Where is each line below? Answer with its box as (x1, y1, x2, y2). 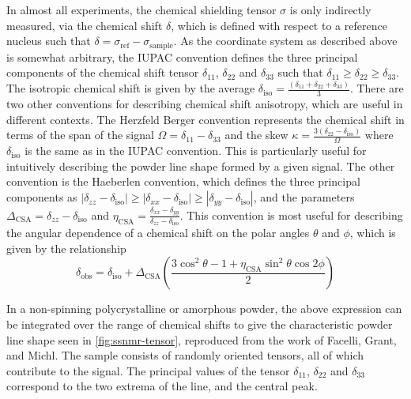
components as (6, 189, 77, 205)
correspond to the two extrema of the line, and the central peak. (6, 378, 318, 394)
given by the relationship (6, 239, 126, 256)
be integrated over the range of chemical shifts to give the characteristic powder (6, 316, 393, 333)
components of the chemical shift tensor (6, 64, 199, 81)
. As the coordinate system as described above (173, 32, 398, 49)
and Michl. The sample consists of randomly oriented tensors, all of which (6, 347, 364, 363)
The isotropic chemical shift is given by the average (6, 80, 255, 96)
